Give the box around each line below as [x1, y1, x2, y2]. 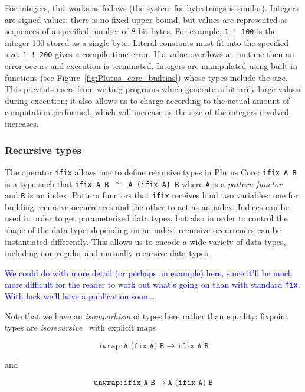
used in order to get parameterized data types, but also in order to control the [5, 212, 288, 224]
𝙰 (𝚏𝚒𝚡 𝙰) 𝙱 [123, 341, 165, 350]
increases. [5, 117, 39, 130]
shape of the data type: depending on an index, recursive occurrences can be [5, 224, 281, 236]
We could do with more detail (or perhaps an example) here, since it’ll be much [5, 266, 293, 279]
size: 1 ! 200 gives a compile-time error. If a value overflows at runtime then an [5, 48, 294, 60]
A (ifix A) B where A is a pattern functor [128, 177, 282, 190]
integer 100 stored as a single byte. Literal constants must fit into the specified [5, 36, 289, 48]
